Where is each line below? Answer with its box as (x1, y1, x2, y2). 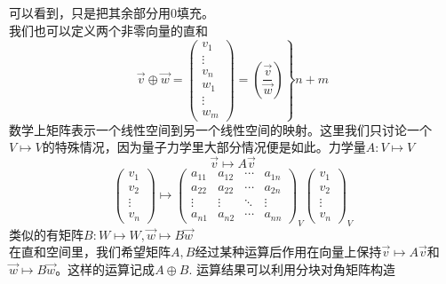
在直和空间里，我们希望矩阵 (9, 242, 171, 261)
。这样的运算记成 (55, 259, 155, 278)
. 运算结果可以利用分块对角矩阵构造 (188, 259, 395, 278)
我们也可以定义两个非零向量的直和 (9, 20, 208, 39)
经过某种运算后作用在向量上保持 (195, 242, 382, 261)
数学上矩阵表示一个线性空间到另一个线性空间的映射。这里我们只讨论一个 (9, 120, 432, 138)
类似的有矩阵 (9, 225, 84, 243)
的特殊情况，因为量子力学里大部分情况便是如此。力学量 (42, 138, 366, 156)
